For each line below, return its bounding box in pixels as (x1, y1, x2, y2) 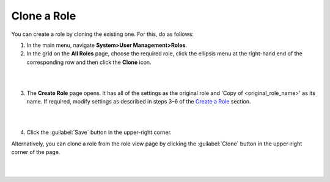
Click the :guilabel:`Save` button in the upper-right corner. (26, 128, 172, 136)
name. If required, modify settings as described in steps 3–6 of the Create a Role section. (26, 98, 251, 105)
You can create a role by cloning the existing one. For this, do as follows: (11, 30, 194, 38)
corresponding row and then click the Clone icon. (26, 58, 152, 66)
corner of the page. (11, 149, 61, 156)
